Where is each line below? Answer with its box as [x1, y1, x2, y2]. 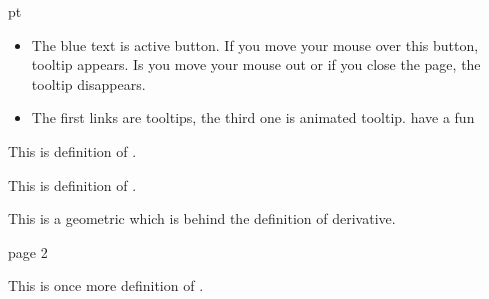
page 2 [8, 241, 48, 262]
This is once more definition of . [8, 275, 204, 296]
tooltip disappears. [31, 73, 146, 94]
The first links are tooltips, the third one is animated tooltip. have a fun [31, 107, 475, 128]
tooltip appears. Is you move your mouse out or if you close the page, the [31, 54, 481, 75]
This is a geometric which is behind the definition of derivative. [8, 208, 396, 229]
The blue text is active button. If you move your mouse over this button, [31, 34, 479, 55]
